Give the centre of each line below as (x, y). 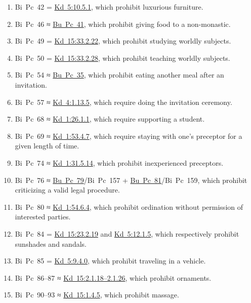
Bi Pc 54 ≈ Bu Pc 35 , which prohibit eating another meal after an (119, 75)
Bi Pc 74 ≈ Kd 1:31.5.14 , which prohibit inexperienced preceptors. (119, 162)
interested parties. (43, 217)
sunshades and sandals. (51, 243)
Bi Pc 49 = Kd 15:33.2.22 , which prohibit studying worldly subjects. (123, 41)
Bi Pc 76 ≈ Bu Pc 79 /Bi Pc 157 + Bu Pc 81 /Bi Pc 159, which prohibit (131, 180)
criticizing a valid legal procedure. (67, 190)
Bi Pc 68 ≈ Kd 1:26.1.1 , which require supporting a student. (110, 119)
